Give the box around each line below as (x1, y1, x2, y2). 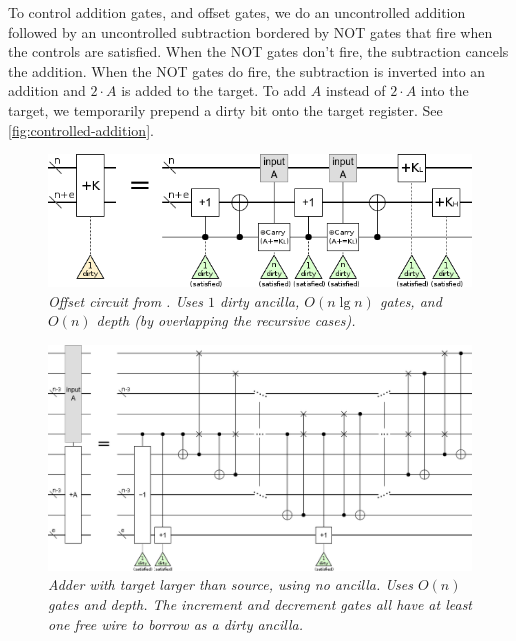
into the (420, 80, 469, 101)
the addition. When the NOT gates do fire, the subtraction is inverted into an (8, 60, 486, 81)
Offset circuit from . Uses (48, 290, 203, 311)
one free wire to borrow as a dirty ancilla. (48, 613, 303, 634)
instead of (325, 80, 386, 101)
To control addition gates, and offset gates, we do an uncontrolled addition (8, 2, 466, 22)
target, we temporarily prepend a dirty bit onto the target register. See (8, 99, 443, 120)
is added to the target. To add (121, 80, 307, 101)
